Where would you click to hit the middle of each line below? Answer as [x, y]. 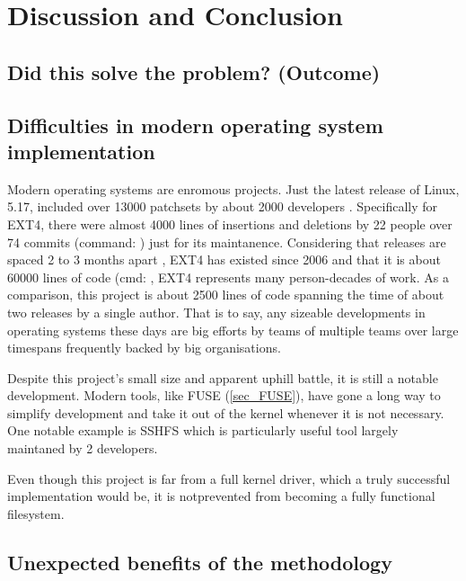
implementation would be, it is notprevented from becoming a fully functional [221, 496]
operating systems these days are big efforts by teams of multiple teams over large [233, 330]
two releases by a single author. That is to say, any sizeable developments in [216, 312]
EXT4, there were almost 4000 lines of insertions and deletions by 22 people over [230, 223]
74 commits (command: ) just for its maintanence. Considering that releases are [227, 241]
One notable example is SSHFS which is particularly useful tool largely [203, 430]
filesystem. [36, 513]
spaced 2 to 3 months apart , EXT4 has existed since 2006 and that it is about [224, 259]
